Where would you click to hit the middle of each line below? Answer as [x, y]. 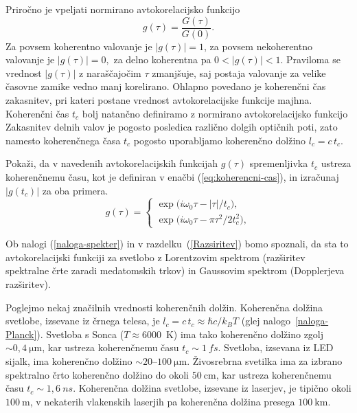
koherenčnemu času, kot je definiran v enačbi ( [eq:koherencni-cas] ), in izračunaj [172, 177]
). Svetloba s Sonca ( [80, 334]
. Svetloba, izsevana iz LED [276, 347]
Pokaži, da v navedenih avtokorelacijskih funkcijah [112, 163]
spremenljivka [279, 163]
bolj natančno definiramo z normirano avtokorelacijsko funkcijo [215, 113]
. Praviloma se [310, 59]
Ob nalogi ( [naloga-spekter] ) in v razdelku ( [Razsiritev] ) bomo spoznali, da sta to [177, 244]
